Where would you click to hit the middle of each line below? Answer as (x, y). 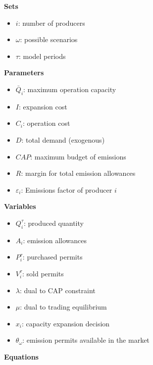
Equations (21, 356)
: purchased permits (52, 257)
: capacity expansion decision (66, 323)
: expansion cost (43, 106)
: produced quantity (53, 223)
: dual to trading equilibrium (63, 307)
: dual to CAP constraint (57, 290)
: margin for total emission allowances (78, 173)
